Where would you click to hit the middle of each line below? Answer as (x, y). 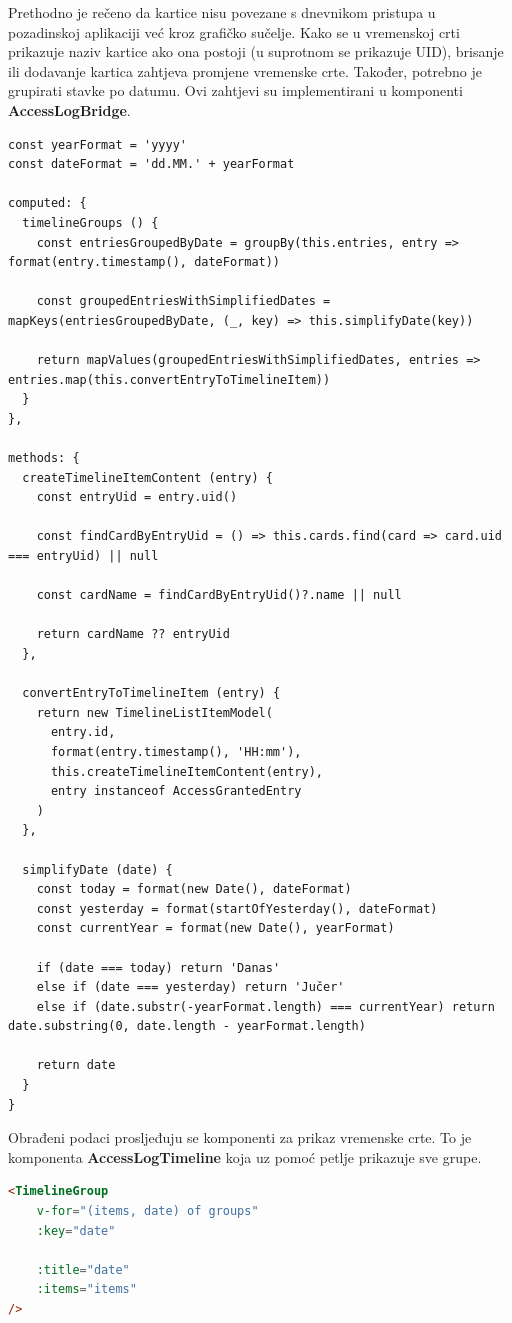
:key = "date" (76, 1230)
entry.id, (83, 732)
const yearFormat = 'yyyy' (97, 144)
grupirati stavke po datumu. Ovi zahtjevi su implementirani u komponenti (235, 90)
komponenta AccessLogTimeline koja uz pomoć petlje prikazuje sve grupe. (245, 1156)
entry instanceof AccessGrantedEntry (176, 791)
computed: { (47, 203)
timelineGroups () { (90, 222)
